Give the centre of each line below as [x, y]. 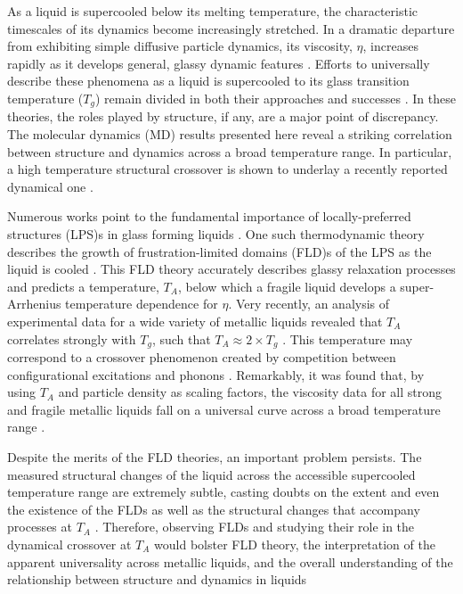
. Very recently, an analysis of [309, 304]
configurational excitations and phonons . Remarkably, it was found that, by [216, 374]
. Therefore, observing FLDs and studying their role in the [255, 527]
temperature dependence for [142, 304]
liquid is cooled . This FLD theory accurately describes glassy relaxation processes [231, 269]
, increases [390, 46]
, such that [181, 338]
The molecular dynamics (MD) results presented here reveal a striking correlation [230, 134]
